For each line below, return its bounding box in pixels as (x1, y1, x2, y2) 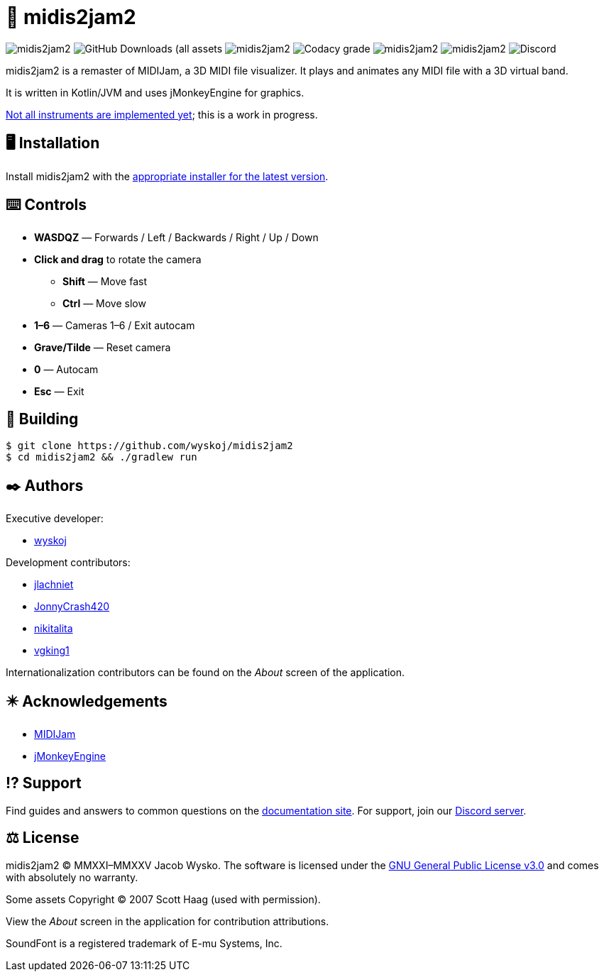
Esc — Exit (34, 385, 84, 398)
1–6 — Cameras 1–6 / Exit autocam (34, 319, 195, 332)
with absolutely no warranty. (6, 871, 138, 883)
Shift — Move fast (62, 275, 147, 288)
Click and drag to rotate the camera (34, 253, 202, 266)
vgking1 (34, 644, 70, 657)
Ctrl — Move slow (62, 297, 146, 310)
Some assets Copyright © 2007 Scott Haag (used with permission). (6, 893, 321, 905)
